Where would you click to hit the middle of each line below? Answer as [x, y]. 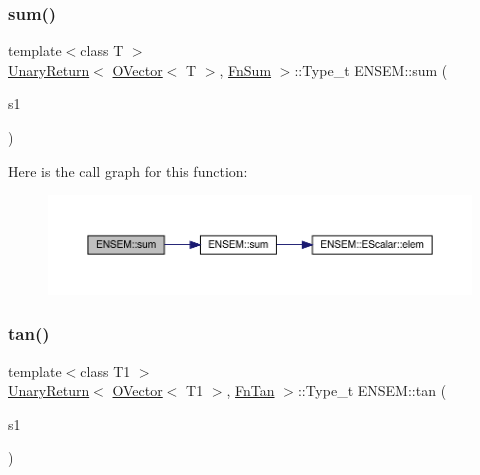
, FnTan [250, 390]
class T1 [105, 370]
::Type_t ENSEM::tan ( [372, 390]
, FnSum [245, 69]
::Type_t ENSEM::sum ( [371, 69]
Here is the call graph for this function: [128, 170]
